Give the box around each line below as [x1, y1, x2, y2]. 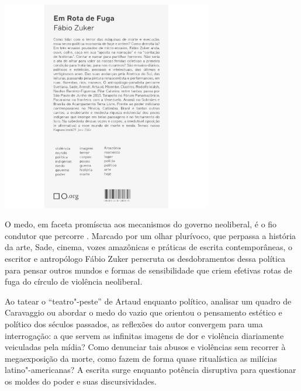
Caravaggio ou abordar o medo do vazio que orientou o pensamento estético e [5, 306, 282, 319]
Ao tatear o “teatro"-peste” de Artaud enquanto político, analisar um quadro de [5, 295, 292, 307]
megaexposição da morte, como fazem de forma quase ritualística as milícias [5, 352, 277, 364]
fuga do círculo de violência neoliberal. [5, 275, 143, 288]
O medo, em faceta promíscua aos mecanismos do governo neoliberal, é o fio [5, 218, 277, 230]
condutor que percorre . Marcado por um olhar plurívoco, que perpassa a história [5, 229, 296, 241]
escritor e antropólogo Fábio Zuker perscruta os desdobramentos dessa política [5, 252, 286, 265]
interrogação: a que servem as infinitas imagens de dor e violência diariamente [5, 329, 284, 341]
